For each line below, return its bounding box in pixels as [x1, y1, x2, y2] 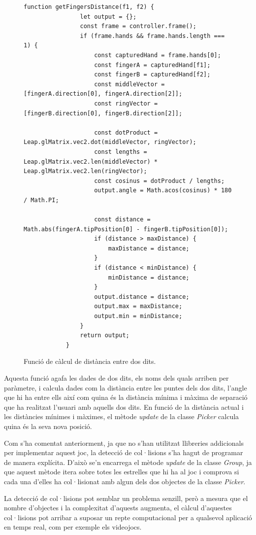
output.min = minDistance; [94, 313, 183, 320]
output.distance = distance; [94, 293, 190, 300]
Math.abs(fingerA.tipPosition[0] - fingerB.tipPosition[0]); [24, 225, 228, 233]
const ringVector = [94, 100, 158, 107]
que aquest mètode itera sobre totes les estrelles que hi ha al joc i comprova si [4, 466, 239, 477]
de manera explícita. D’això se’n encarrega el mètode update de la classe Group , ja [4, 457, 252, 467]
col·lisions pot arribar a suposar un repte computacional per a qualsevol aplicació [4, 512, 252, 522]
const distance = [94, 216, 151, 223]
